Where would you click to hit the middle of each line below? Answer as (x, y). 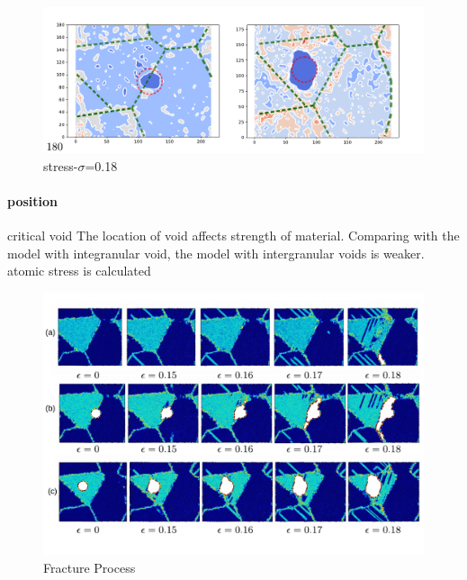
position (32, 200)
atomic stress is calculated (79, 271)
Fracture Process (90, 567)
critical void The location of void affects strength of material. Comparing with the (233, 236)
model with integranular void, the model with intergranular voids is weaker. (216, 253)
